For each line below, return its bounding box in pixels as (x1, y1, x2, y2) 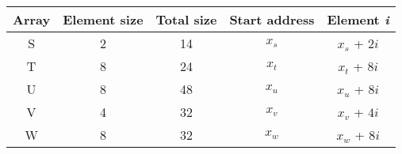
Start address (229, 10, 315, 28)
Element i (327, 10, 389, 28)
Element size (63, 10, 144, 28)
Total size (155, 10, 217, 28)
